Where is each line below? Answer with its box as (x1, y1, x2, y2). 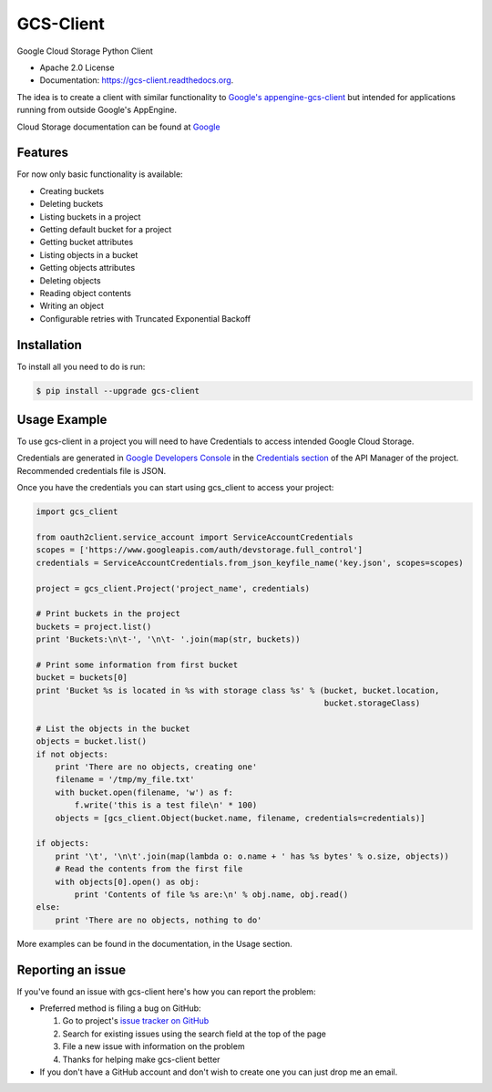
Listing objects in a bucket (39, 249, 138, 260)
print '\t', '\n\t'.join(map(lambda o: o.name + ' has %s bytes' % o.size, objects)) (55, 850, 450, 861)
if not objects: (36, 748, 109, 759)
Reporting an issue (16, 962, 127, 977)
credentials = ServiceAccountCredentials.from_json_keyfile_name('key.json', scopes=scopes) (36, 557, 464, 568)
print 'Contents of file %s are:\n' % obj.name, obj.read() (74, 889, 349, 900)
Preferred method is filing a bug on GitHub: (39, 1003, 201, 1014)
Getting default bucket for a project (39, 223, 172, 234)
